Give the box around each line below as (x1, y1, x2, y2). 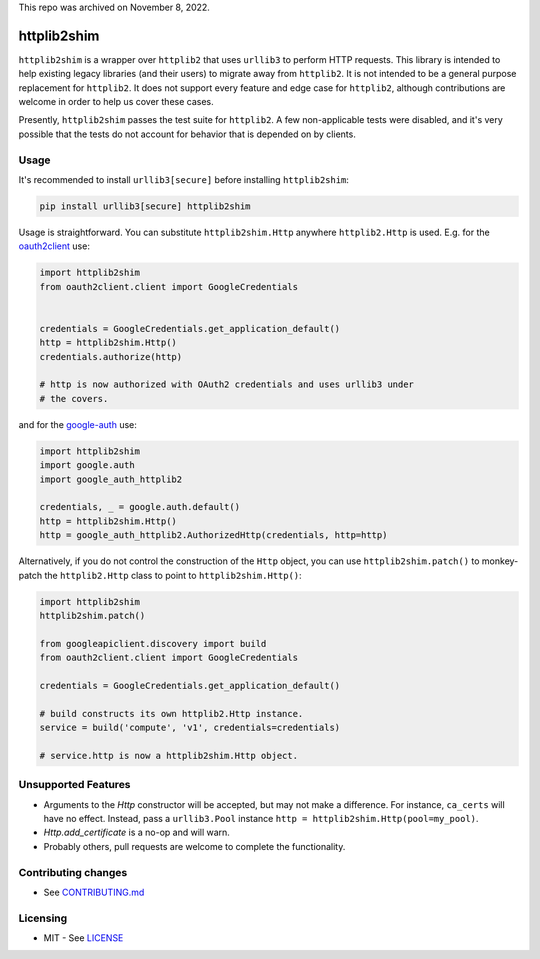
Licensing (18, 911, 68, 925)
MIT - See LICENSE (43, 932, 124, 944)
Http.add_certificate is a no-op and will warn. (43, 826, 230, 839)
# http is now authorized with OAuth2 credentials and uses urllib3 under (39, 379, 415, 390)
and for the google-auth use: (18, 418, 137, 430)
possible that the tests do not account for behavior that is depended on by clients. (18, 128, 357, 140)
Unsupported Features (18, 778, 131, 792)
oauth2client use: (18, 240, 90, 252)
